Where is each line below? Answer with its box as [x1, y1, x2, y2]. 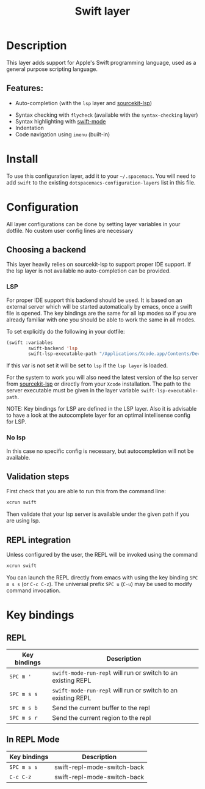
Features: [6, 83, 44, 94]
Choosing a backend [6, 244, 87, 255]
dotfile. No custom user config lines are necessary [6, 227, 133, 234]
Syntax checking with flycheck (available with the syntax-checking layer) [15, 111, 198, 119]
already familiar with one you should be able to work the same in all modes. [6, 316, 196, 323]
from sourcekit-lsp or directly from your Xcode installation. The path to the [6, 380, 191, 387]
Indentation [15, 124, 44, 131]
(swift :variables [6, 339, 53, 346]
